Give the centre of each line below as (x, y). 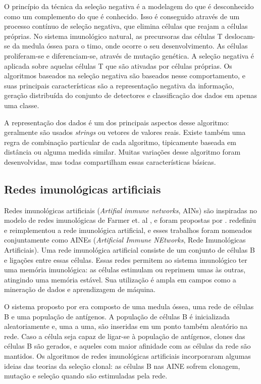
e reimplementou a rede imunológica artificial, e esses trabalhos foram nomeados (128, 230)
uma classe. (22, 105)
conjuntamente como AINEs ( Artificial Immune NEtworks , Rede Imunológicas (125, 240)
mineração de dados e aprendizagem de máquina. (80, 289)
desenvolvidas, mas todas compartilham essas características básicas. (110, 161)
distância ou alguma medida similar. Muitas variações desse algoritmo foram (122, 152)
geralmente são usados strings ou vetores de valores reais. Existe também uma (125, 132)
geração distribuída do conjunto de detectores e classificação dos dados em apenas (131, 95)
